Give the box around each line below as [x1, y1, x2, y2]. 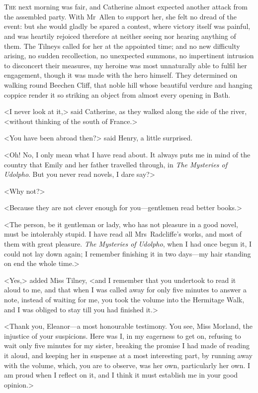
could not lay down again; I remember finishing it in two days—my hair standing [4, 248, 251, 259]
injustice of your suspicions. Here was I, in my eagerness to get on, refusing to [4, 330, 241, 341]
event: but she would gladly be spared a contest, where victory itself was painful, [4, 21, 251, 31]
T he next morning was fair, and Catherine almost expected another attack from [4, 1, 248, 12]
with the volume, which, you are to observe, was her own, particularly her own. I [4, 360, 251, 370]
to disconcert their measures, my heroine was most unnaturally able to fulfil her [4, 60, 247, 70]
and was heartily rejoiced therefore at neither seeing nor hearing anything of [4, 30, 236, 41]
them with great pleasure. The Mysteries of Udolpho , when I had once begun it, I [4, 239, 252, 249]
